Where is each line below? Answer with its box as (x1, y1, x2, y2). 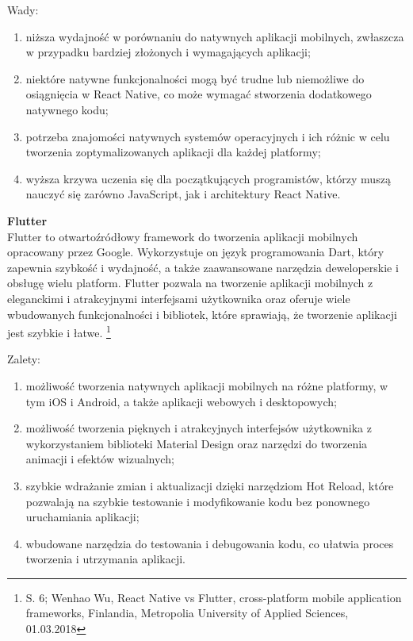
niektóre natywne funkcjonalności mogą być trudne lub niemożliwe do (25, 70, 365, 86)
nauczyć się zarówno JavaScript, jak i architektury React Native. (25, 186, 341, 202)
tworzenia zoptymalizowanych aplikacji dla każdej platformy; (25, 144, 321, 160)
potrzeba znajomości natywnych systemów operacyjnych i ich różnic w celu (25, 128, 390, 144)
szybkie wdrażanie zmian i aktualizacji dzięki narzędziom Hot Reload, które (25, 477, 394, 493)
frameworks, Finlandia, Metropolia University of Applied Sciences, (25, 605, 349, 621)
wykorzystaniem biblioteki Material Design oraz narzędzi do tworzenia (25, 435, 368, 451)
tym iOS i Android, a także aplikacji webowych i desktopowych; (25, 393, 337, 409)
